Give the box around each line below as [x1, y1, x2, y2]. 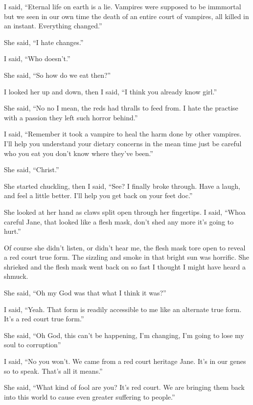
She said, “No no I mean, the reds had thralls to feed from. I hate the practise [4, 103, 238, 113]
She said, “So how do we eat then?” [4, 69, 111, 80]
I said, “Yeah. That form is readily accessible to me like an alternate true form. [4, 304, 242, 314]
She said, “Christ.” [4, 164, 59, 175]
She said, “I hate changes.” [4, 37, 84, 47]
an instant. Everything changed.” [4, 21, 102, 31]
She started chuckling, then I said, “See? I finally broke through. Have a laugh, [4, 180, 240, 191]
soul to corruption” [4, 339, 61, 350]
